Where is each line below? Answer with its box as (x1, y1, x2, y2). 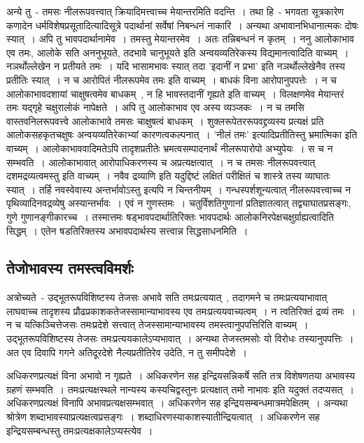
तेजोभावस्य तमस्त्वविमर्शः (6, 257, 134, 279)
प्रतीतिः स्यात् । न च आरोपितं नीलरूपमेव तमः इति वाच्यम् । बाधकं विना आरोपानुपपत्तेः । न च (6, 72, 337, 87)
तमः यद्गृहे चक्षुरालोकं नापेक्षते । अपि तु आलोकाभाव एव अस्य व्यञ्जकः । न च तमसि (6, 100, 304, 115)
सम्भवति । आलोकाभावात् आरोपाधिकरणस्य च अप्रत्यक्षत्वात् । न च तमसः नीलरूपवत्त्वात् (6, 154, 316, 169)
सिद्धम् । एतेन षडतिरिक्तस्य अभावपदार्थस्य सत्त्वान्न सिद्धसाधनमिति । (6, 223, 248, 238)
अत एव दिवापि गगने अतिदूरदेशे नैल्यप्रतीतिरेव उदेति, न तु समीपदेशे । (6, 344, 248, 359)
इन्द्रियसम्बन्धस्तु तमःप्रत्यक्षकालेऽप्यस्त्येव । (6, 423, 153, 437)
